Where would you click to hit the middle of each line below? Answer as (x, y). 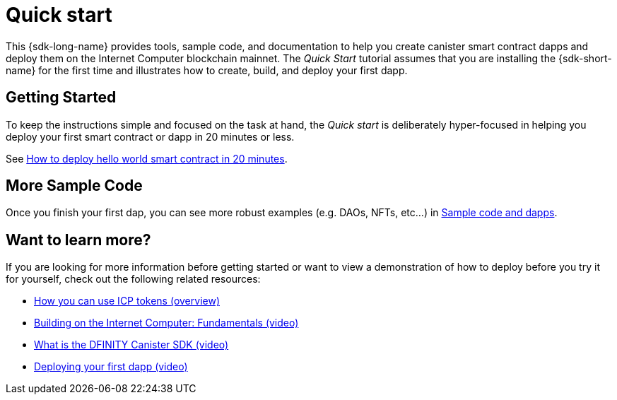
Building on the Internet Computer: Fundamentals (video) (166, 323)
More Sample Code (74, 186)
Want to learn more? (78, 240)
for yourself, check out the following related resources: (133, 279)
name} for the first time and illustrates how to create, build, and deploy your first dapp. (207, 70)
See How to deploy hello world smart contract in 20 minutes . (147, 158)
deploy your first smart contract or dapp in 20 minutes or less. (150, 136)
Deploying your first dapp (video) (111, 367)
